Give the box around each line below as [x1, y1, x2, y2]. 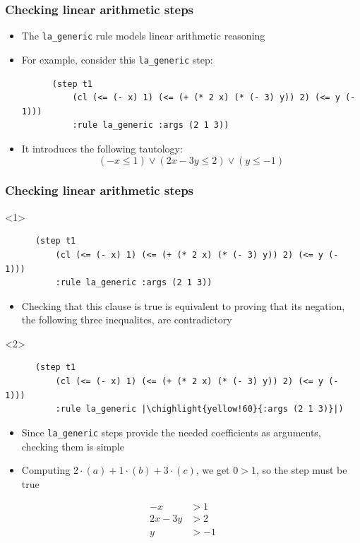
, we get [196, 463, 230, 477]
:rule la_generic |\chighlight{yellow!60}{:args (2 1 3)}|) [55, 404, 344, 414]
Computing [21, 463, 71, 477]
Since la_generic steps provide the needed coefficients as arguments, [21, 424, 321, 439]
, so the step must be [256, 463, 347, 477]
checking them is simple [21, 438, 124, 453]
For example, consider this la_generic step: [21, 52, 213, 66]
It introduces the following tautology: [21, 141, 183, 155]
